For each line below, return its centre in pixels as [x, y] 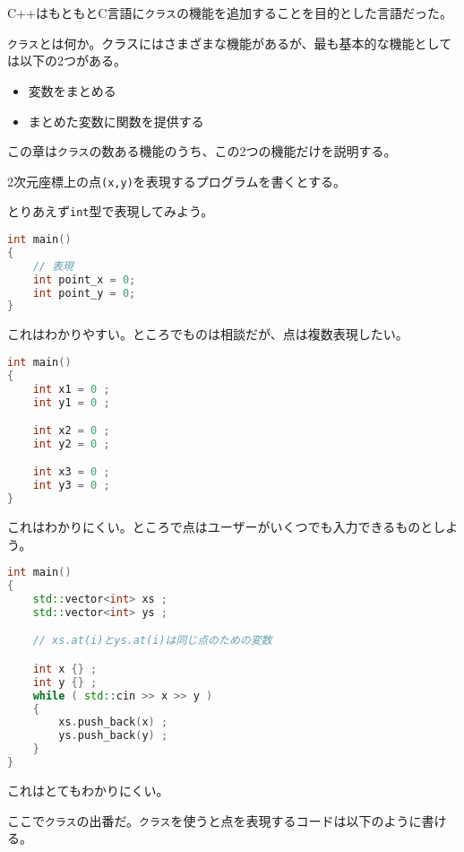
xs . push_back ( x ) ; [113, 722]
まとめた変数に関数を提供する [116, 121]
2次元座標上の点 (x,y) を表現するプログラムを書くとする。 [176, 181]
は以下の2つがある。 [67, 61]
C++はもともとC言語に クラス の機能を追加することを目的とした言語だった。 [230, 13]
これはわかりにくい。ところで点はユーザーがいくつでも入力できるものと [220, 527]
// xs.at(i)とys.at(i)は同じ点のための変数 [152, 641]
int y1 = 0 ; [71, 402]
